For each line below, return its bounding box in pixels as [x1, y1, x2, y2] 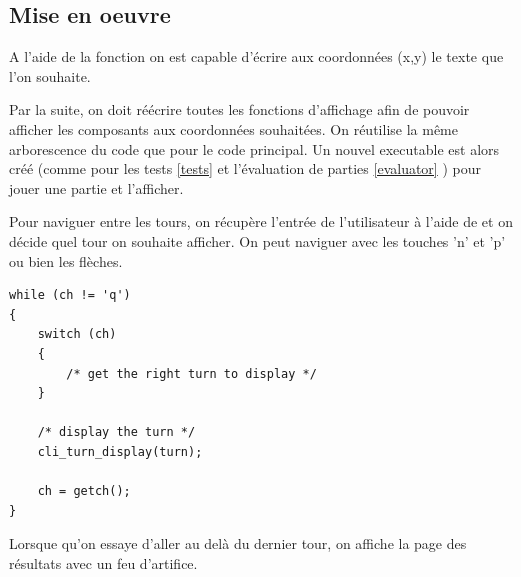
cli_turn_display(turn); [37, 444, 203, 459]
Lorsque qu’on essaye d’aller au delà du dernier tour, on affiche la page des [9, 533, 467, 554]
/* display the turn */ [37, 425, 196, 440]
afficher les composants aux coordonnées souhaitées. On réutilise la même [9, 118, 458, 139]
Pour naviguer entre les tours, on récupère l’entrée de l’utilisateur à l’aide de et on [9, 211, 513, 232]
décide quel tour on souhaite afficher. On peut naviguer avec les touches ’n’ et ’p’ [9, 230, 506, 251]
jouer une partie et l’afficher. [9, 177, 184, 198]
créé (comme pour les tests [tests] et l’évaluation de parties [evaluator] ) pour [9, 158, 481, 179]
